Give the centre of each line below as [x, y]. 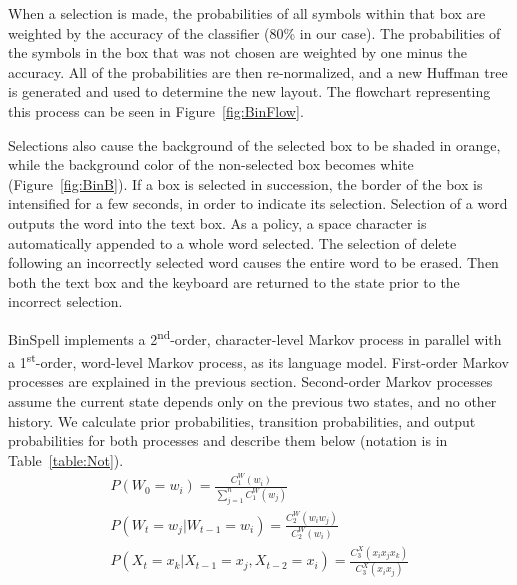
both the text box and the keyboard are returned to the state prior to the [234, 281]
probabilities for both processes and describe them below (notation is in [228, 440]
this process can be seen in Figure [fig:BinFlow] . [156, 110]
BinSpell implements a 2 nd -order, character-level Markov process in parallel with [255, 337]
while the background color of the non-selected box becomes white [211, 164]
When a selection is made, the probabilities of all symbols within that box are [247, 13]
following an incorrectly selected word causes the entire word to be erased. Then [253, 262]
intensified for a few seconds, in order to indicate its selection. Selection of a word [258, 203]
